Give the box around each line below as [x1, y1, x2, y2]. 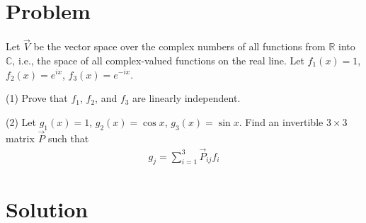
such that [47, 130, 89, 145]
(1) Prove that [6, 91, 68, 105]
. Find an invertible [239, 114, 324, 129]
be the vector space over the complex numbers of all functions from [33, 39, 326, 54]
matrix [6, 130, 35, 145]
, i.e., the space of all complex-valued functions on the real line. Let [12, 52, 304, 67]
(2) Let [6, 114, 36, 129]
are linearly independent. [132, 91, 241, 105]
